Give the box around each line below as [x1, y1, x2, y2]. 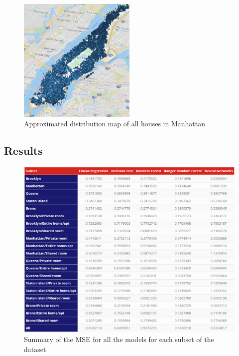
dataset [24, 344, 46, 354]
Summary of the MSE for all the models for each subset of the [24, 334, 214, 345]
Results [4, 143, 43, 158]
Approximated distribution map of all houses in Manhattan [24, 118, 205, 129]
